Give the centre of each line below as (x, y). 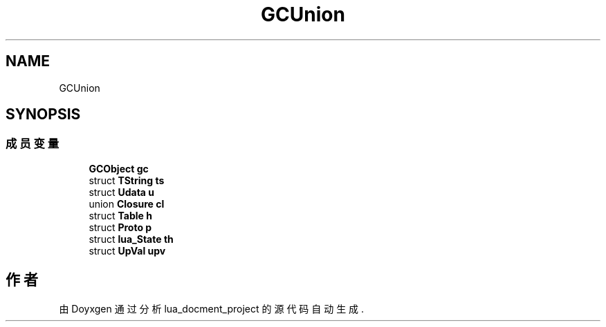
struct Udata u (121, 192)
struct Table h (120, 215)
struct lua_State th (131, 239)
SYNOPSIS (43, 115)
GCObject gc (119, 168)
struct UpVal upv (127, 250)
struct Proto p (120, 227)
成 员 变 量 (33, 144)
